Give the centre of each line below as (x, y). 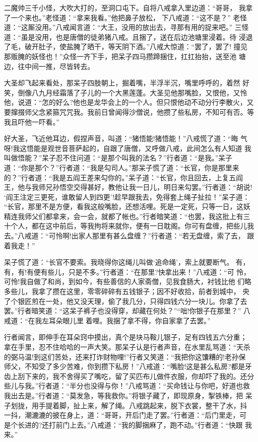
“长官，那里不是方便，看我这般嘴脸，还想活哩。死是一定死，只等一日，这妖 (127, 206)
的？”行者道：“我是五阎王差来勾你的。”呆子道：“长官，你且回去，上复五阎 (124, 177)
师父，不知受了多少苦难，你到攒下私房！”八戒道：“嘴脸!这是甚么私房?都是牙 (128, 366)
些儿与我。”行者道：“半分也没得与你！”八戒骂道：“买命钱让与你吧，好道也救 (127, 386)
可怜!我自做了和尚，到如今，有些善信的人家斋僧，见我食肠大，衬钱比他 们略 (128, 281)
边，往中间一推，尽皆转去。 (49, 66)
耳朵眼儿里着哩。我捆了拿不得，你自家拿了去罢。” (130, 320)
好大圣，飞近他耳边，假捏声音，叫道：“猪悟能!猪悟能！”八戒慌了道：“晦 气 (126, 138)
